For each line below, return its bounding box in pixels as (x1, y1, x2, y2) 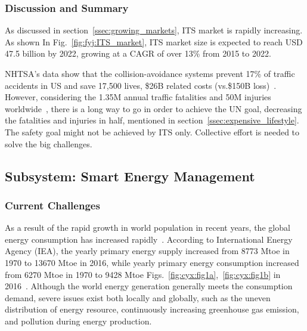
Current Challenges (5, 197, 100, 212)
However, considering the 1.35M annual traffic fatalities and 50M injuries (5, 91, 271, 103)
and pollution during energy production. (5, 314, 152, 327)
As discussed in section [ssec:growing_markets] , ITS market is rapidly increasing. (5, 24, 303, 36)
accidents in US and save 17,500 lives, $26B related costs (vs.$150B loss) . (5, 79, 277, 91)
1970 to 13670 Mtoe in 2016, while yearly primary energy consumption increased (5, 256, 299, 268)
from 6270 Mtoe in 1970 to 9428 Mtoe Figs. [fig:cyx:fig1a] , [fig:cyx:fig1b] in (5, 268, 281, 280)
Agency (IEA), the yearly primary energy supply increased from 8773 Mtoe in (5, 245, 290, 257)
